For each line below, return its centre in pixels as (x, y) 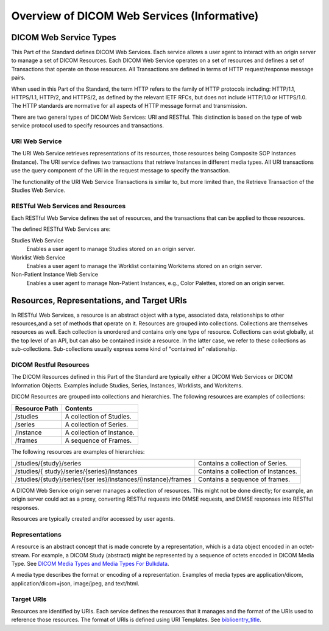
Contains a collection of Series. (243, 463)
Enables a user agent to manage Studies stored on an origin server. (111, 249)
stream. (21, 555)
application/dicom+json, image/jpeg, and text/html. (75, 583)
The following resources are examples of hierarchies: (78, 451)
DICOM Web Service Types (64, 37)
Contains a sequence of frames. (244, 479)
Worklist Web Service (38, 257)
